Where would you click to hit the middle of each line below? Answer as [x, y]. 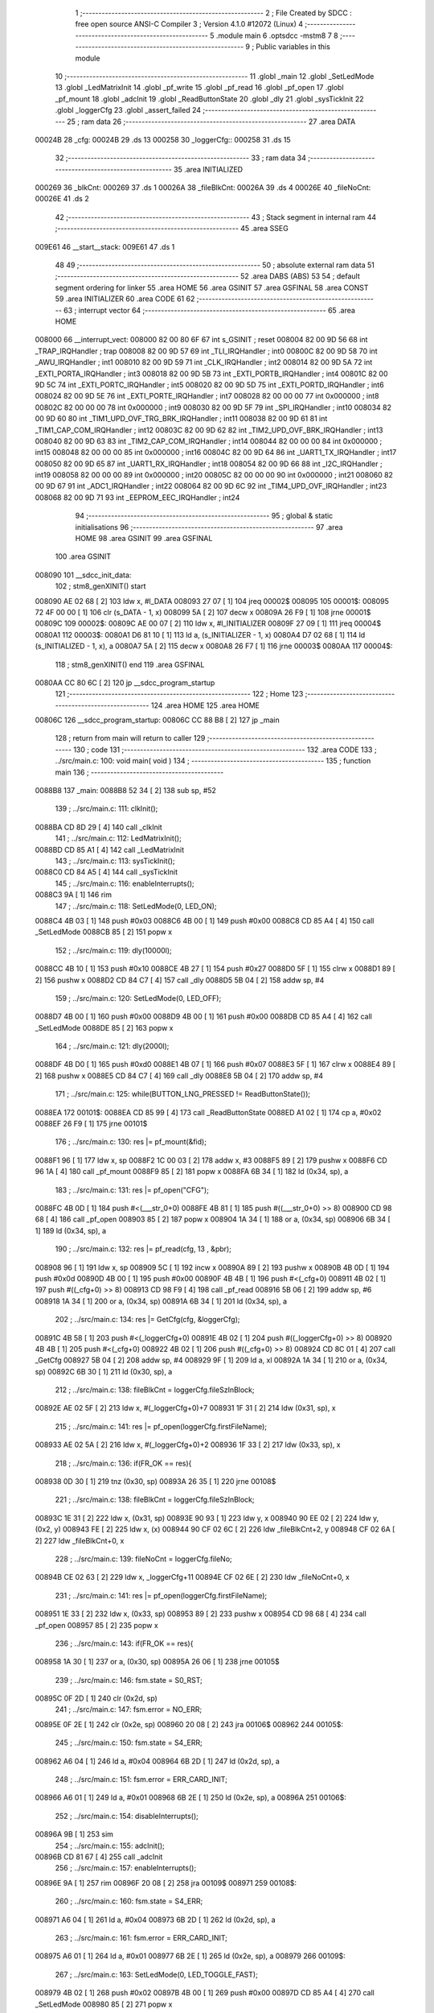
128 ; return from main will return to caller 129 [130, 738]
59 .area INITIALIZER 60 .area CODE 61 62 [125, 299]
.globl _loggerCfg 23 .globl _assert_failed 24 [128, 110]
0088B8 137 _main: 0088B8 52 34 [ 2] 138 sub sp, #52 [126, 791]
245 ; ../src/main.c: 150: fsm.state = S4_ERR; [129, 1742]
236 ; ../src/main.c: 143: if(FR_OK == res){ [124, 1643]
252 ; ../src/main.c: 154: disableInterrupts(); [127, 1816]
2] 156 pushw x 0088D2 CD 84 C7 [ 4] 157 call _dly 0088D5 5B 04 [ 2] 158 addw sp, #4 [180, 980]
